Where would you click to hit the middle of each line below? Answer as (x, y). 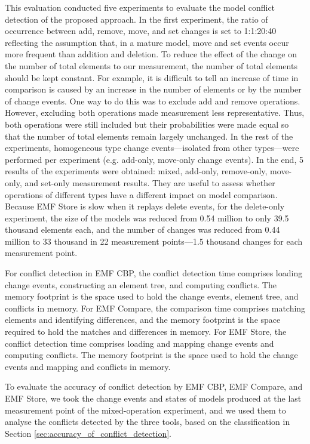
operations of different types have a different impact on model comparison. (141, 194)
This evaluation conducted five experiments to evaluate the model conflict (140, 7)
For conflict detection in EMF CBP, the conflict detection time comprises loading (154, 273)
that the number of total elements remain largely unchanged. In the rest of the (149, 136)
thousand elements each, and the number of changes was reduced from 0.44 (142, 229)
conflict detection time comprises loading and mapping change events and (139, 343)
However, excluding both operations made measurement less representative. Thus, (155, 112)
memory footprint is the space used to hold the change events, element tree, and (152, 296)
